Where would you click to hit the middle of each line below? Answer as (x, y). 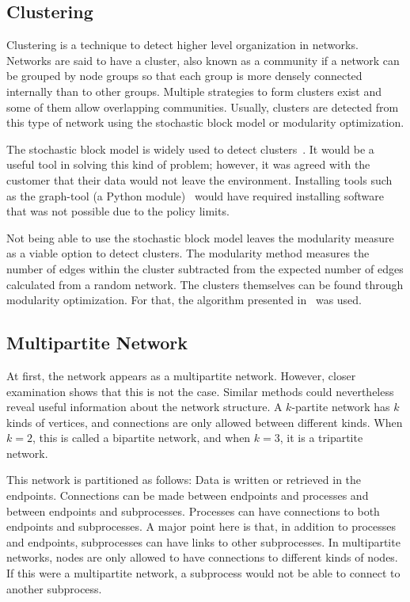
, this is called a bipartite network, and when (141, 438)
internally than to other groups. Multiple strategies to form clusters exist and (194, 91)
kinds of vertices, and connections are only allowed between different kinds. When (205, 422)
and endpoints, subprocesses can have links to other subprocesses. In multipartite (203, 541)
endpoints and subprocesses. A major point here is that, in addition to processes (201, 526)
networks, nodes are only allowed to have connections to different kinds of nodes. (202, 557)
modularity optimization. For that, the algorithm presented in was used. (184, 300)
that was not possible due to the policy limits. (118, 211)
